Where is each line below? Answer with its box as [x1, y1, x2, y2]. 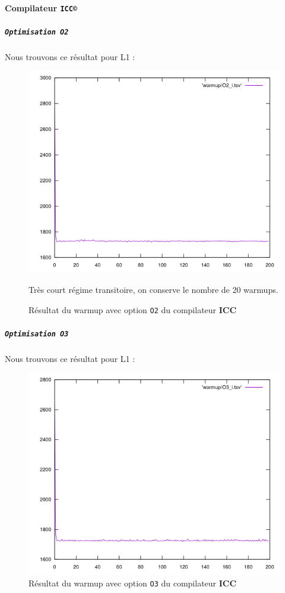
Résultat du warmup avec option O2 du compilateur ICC [28, 303, 237, 316]
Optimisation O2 [5, 27, 69, 36]
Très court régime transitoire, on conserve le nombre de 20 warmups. [28, 283, 278, 295]
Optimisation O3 [5, 329, 69, 338]
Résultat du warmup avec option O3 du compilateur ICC [28, 576, 237, 589]
